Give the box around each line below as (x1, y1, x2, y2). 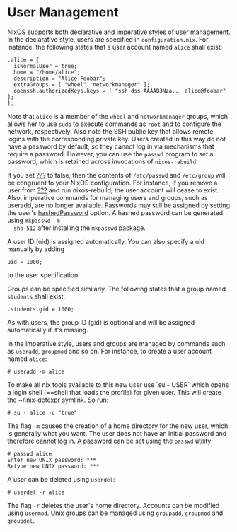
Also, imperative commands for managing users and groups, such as (7, 193, 208, 202)
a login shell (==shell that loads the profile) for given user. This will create (7, 388, 221, 396)
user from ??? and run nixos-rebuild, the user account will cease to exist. (7, 185, 219, 195)
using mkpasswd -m (7, 216, 60, 224)
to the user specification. (7, 270, 80, 279)
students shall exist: (7, 291, 66, 301)
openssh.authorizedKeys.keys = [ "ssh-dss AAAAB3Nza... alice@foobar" (13, 87, 226, 94)
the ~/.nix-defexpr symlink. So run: (7, 395, 109, 404)
